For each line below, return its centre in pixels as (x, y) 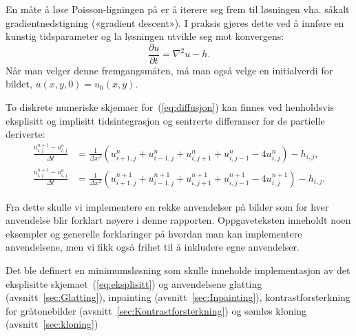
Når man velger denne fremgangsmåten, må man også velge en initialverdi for (169, 70)
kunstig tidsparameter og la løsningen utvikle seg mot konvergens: (145, 36)
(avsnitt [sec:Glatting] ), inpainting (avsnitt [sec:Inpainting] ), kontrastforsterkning (178, 297)
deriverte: (25, 134)
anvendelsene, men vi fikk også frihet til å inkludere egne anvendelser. (153, 247)
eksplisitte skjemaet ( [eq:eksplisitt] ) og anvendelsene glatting (134, 283)
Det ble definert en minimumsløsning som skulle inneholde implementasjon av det (178, 270)
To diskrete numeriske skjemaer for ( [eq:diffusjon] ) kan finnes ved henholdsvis (170, 107)
